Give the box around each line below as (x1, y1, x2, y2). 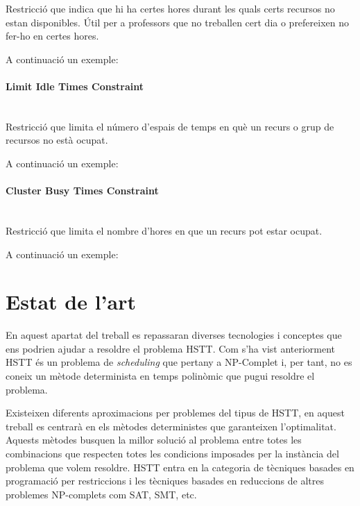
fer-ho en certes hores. (6, 28, 99, 43)
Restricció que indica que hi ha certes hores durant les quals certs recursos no (6, 1, 335, 15)
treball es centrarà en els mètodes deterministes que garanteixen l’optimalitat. (6, 419, 336, 433)
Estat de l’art (6, 287, 136, 316)
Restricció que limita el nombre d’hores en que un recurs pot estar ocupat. (6, 223, 323, 237)
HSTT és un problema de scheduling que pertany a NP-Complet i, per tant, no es (6, 355, 352, 369)
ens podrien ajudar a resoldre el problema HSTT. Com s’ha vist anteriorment (6, 341, 336, 355)
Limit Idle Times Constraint (6, 78, 144, 93)
